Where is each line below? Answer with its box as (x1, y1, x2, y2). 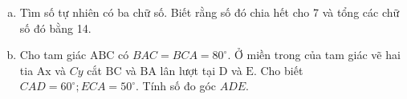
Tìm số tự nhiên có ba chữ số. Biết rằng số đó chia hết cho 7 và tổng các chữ (19, 4, 400, 20)
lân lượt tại (160, 61, 216, 78)
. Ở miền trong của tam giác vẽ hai (227, 46, 401, 63)
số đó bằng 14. (19, 19, 92, 36)
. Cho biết (253, 61, 303, 78)
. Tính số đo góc (135, 77, 216, 94)
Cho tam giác (19, 46, 87, 63)
